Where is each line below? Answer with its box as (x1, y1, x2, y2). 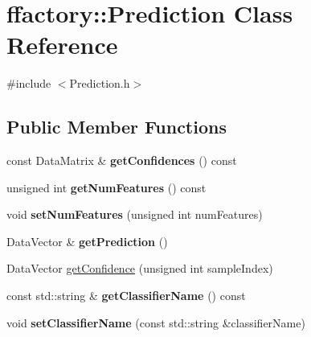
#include (6, 75, 51, 92)
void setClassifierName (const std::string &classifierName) (6, 314, 305, 331)
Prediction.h (69, 75, 130, 92)
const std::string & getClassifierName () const (6, 287, 246, 304)
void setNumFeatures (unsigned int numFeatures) (6, 206, 263, 223)
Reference (6, 28, 118, 61)
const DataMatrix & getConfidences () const (6, 152, 237, 169)
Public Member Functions (6, 114, 227, 139)
